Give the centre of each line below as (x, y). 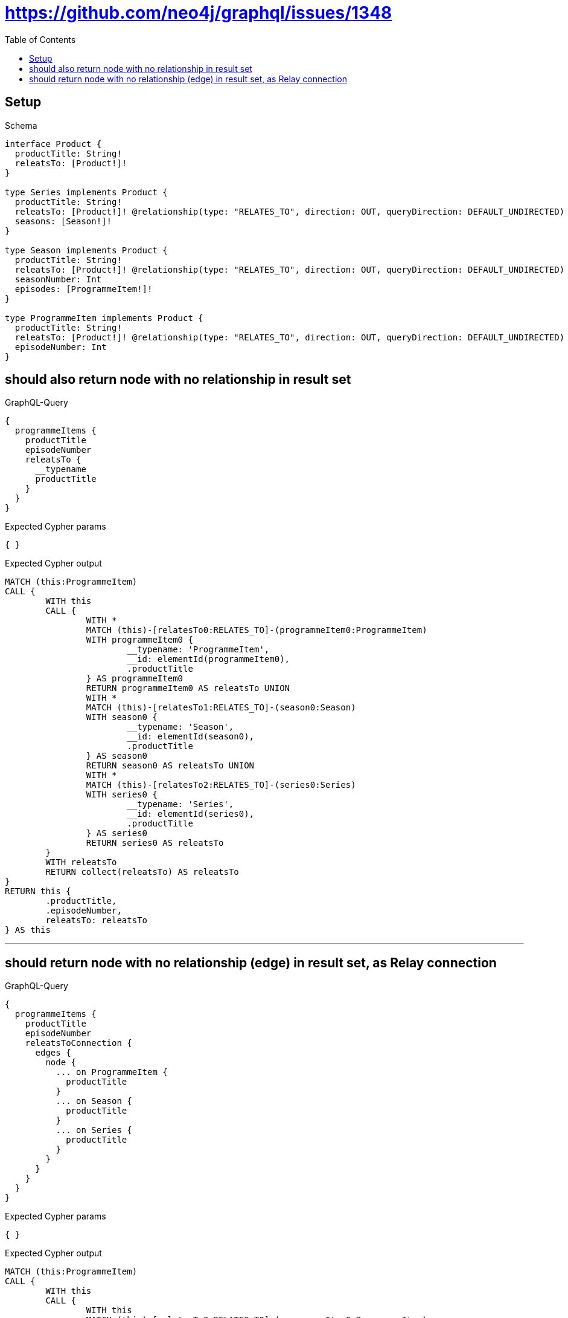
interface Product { (53, 144)
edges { (53, 1053)
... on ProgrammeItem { (112, 1072)
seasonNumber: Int (58, 279)
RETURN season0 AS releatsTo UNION (170, 766)
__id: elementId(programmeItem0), (209, 659)
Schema (21, 125)
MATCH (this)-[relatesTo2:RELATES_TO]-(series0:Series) (221, 785)
